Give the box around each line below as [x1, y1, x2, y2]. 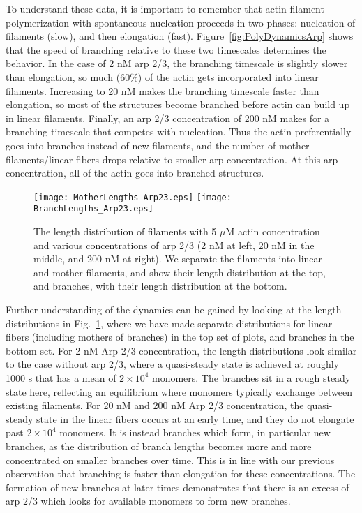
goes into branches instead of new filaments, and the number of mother [6, 137, 310, 152]
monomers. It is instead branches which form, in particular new [59, 425, 331, 440]
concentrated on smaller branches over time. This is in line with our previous [6, 452, 335, 467]
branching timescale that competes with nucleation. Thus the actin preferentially [6, 124, 352, 139]
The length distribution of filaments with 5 [33, 224, 217, 239]
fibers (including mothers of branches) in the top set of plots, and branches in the [6, 329, 354, 344]
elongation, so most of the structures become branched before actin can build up [6, 97, 350, 112]
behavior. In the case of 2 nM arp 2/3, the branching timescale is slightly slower [6, 56, 348, 70]
